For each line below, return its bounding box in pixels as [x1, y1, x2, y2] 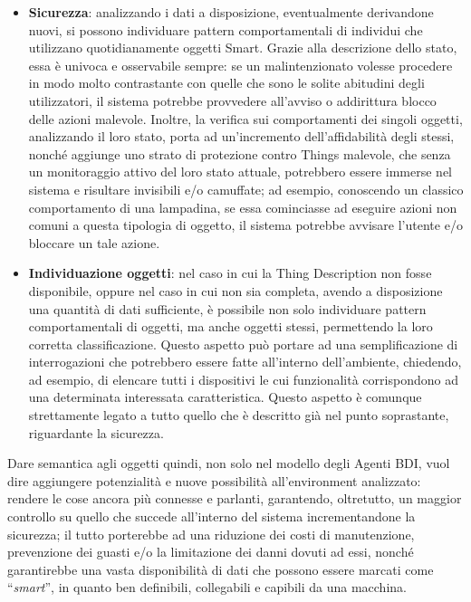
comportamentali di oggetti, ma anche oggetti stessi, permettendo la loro [28, 317, 433, 336]
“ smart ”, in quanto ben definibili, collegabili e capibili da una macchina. [7, 578, 407, 597]
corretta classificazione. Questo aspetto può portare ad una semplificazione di [28, 334, 458, 353]
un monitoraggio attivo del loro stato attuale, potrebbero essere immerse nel [28, 162, 452, 181]
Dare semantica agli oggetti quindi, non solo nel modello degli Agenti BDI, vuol [7, 454, 450, 473]
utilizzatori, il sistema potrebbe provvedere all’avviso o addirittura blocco [28, 91, 437, 110]
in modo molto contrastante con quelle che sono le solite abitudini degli [28, 73, 425, 92]
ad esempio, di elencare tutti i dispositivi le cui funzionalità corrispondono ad [28, 369, 458, 388]
